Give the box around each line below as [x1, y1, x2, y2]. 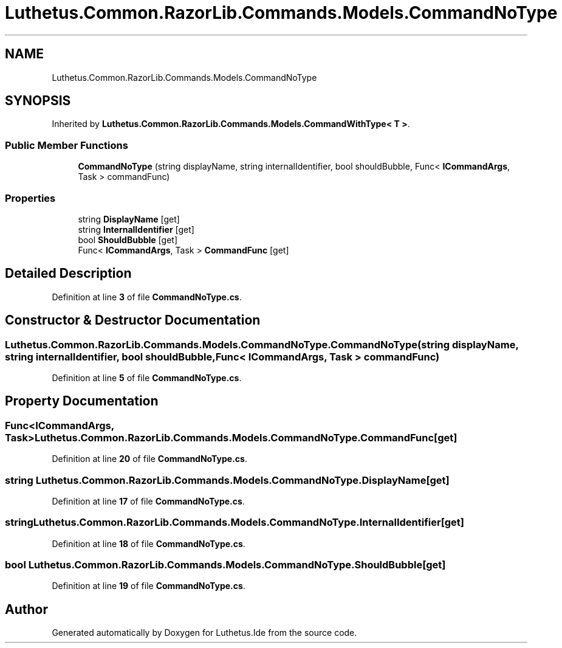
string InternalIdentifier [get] [78, 224, 194, 235]
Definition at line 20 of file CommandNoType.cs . [52, 453, 247, 464]
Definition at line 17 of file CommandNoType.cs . [52, 495, 245, 506]
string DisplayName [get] [78, 213, 180, 224]
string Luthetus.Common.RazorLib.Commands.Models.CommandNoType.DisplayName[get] [5, 474, 450, 486]
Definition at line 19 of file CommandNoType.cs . [52, 581, 245, 591]
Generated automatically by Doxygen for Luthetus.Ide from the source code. [52, 627, 357, 638]
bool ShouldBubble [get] [78, 234, 177, 245]
